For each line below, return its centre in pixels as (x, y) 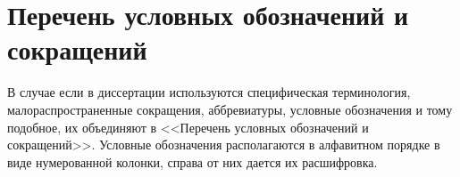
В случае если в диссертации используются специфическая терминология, (209, 92)
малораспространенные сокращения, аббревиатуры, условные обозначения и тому (230, 109)
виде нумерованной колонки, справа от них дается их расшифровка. (192, 161)
